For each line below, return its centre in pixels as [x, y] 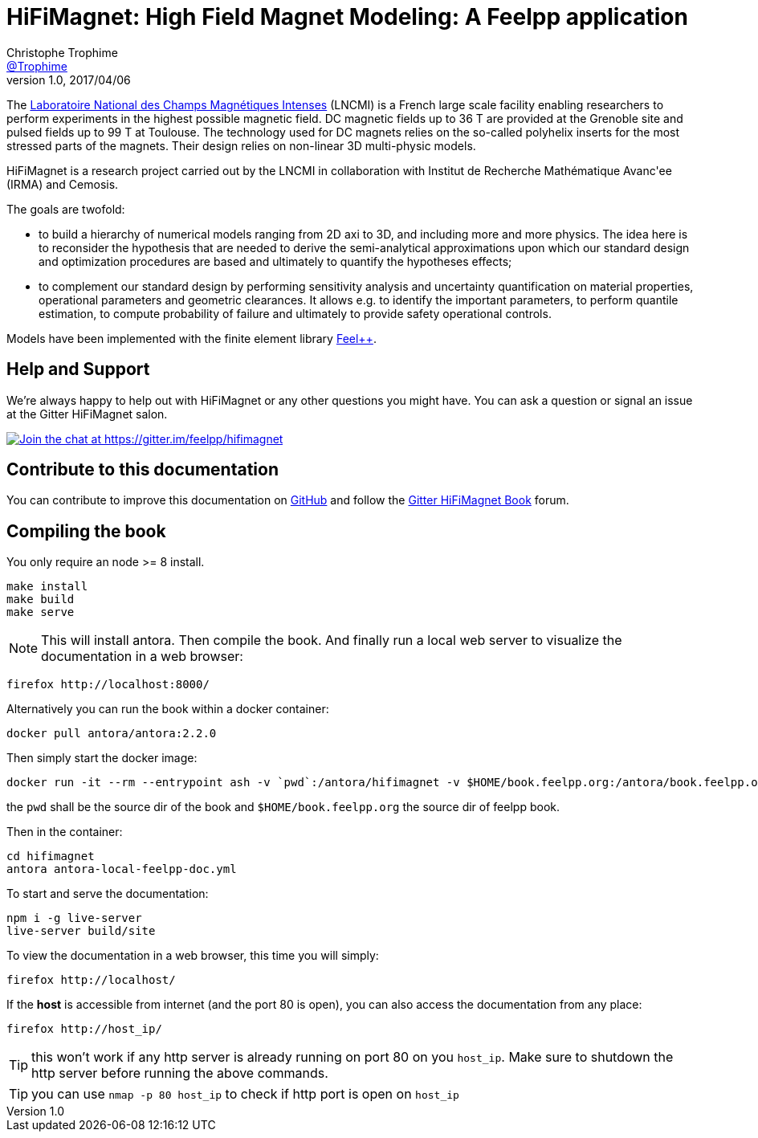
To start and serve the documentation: [108, 894]
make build [41, 600]
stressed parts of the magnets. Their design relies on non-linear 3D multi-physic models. [241, 145]
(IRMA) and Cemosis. [63, 184]
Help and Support [78, 369]
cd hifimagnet [51, 857]
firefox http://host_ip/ [84, 1029]
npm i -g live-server [74, 918]
